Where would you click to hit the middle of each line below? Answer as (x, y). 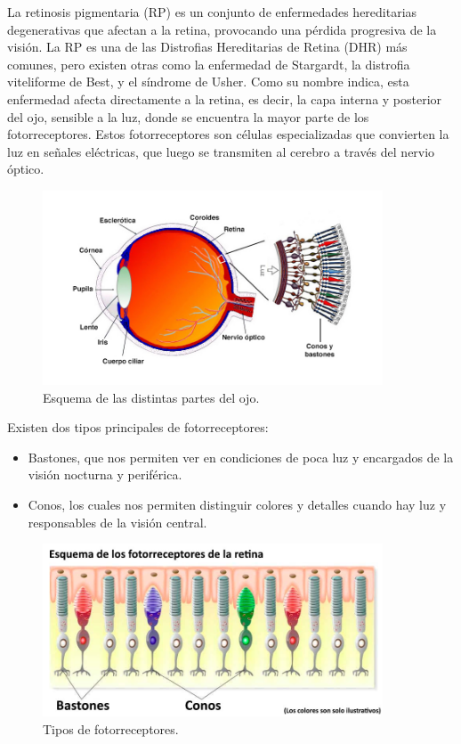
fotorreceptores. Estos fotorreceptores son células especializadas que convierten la (228, 134)
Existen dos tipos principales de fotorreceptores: (138, 427)
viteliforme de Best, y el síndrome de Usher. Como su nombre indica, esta (208, 82)
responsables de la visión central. (117, 522)
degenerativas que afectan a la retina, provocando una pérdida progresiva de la (222, 29)
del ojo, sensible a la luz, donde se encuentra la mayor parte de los (188, 116)
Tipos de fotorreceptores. (111, 728)
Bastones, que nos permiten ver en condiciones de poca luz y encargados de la (241, 457)
